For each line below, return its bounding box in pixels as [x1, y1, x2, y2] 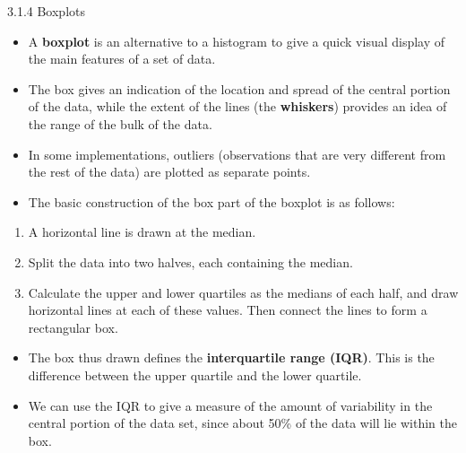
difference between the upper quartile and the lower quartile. [28, 365, 362, 384]
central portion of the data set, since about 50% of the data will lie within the [28, 414, 457, 432]
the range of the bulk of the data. [28, 114, 212, 133]
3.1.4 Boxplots [7, 2, 85, 20]
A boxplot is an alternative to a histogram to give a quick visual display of [28, 31, 445, 50]
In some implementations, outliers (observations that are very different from [28, 144, 446, 163]
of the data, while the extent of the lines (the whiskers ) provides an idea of [28, 97, 447, 116]
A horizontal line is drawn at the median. [28, 222, 256, 241]
